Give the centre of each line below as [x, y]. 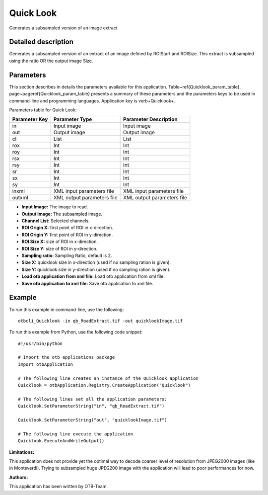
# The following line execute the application [76, 434]
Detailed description [41, 42]
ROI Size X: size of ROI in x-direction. [60, 242]
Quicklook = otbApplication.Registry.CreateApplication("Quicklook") [104, 385]
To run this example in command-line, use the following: [67, 309]
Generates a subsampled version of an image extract [63, 28]
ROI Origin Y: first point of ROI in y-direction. [67, 235]
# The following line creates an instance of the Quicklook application [108, 378]
